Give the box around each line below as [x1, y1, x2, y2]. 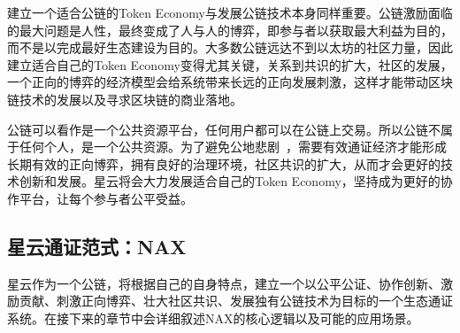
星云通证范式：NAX [7, 232, 187, 259]
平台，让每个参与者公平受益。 [19, 189, 193, 207]
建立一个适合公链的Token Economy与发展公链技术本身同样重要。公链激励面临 [7, 4, 453, 21]
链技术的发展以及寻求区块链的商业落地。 [7, 89, 242, 108]
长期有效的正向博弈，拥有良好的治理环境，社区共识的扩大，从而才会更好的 [7, 154, 441, 173]
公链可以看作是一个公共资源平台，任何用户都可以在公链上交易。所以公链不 [7, 120, 441, 138]
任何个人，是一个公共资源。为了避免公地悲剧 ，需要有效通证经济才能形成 [19, 137, 447, 156]
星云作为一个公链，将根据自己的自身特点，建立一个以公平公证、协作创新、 [7, 274, 441, 292]
